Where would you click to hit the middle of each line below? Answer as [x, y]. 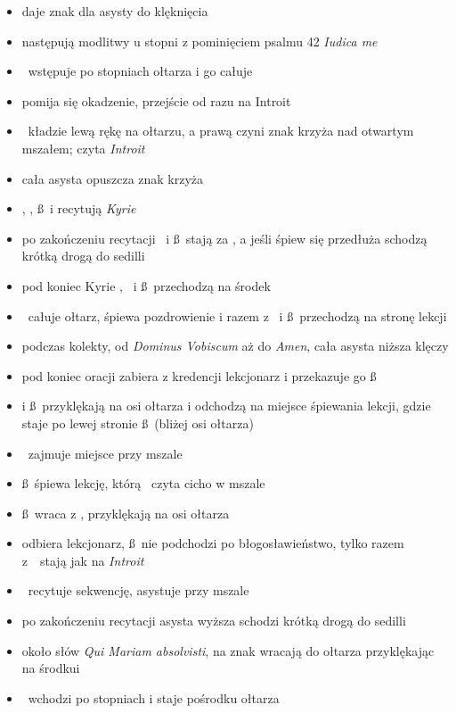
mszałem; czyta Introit [83, 148]
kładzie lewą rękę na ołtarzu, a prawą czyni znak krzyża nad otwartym [221, 131]
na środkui [51, 668]
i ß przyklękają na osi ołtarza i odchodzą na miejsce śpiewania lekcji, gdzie [226, 406]
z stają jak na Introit [83, 560]
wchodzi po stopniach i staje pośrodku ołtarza [154, 697]
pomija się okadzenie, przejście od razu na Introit [156, 100]
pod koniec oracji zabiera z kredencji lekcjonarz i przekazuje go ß [199, 375]
